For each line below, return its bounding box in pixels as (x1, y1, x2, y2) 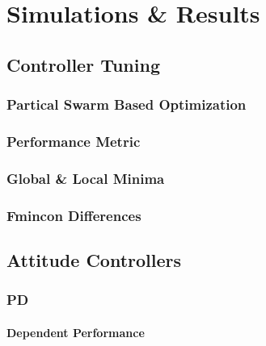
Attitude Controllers (6, 247, 182, 272)
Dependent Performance (6, 323, 145, 340)
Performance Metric (6, 131, 141, 151)
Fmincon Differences (6, 205, 141, 225)
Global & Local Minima (6, 168, 165, 188)
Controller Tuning (6, 52, 160, 77)
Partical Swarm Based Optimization (6, 94, 247, 115)
